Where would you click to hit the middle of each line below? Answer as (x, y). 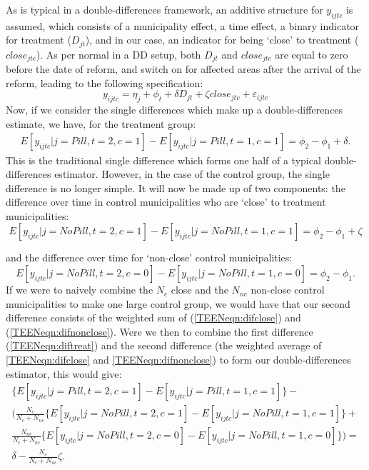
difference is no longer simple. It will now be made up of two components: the (176, 187)
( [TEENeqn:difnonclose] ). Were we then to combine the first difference (160, 331)
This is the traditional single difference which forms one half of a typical (163, 160)
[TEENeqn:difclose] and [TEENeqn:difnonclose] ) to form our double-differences (178, 360)
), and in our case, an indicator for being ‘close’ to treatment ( (222, 40)
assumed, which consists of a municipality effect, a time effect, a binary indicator (183, 25)
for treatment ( (39, 40)
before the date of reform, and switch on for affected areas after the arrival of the (183, 69)
